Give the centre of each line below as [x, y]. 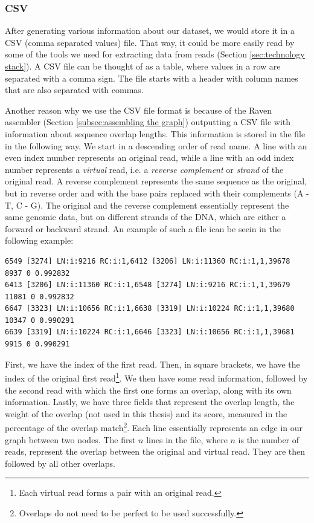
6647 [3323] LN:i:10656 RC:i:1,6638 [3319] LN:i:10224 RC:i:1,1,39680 [150, 309]
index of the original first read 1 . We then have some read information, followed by [156, 377]
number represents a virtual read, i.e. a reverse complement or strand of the [144, 169]
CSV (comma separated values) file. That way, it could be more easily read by [150, 42]
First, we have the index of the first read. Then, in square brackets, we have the [152, 364]
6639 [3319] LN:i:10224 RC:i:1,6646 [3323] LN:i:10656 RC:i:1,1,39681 [150, 332]
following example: [39, 240]
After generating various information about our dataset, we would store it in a [150, 31]
